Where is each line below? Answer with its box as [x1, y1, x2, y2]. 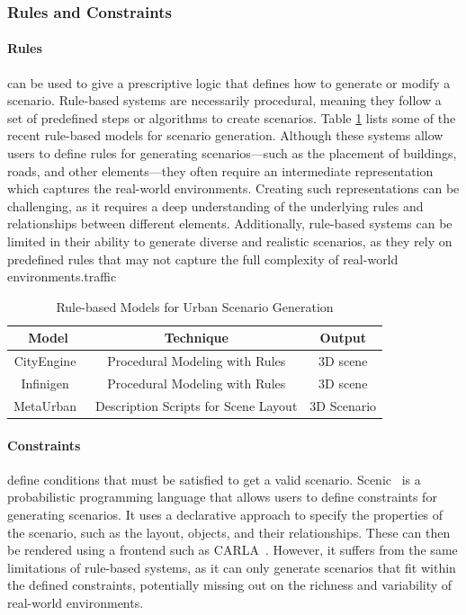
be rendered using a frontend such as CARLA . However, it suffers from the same [7, 540, 458, 559]
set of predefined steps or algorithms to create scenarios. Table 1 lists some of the [7, 108, 456, 127]
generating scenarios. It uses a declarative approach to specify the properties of [7, 504, 444, 523]
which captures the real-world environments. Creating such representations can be [7, 179, 460, 198]
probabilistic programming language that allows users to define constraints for [7, 487, 437, 506]
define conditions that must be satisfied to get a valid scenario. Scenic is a [7, 469, 421, 488]
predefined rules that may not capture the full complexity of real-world [7, 249, 399, 268]
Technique [164, 328, 229, 347]
